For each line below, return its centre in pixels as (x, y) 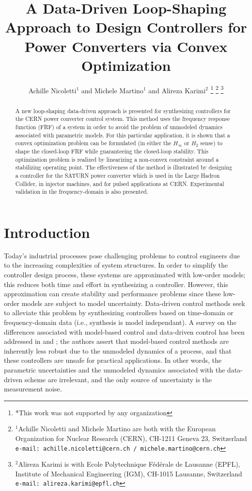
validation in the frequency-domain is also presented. (82, 192)
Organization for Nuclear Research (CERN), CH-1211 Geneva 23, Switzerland (131, 438)
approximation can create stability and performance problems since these (112, 294)
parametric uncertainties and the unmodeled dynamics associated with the (115, 370)
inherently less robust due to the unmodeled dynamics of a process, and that (118, 350)
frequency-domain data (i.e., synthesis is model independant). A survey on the (120, 322)
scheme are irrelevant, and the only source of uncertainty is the (118, 379)
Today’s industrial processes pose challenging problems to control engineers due (122, 255)
